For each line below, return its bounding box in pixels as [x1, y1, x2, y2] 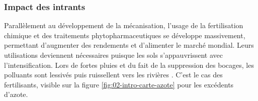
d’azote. [4, 89, 28, 99]
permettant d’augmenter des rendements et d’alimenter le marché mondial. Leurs [4, 40, 254, 50]
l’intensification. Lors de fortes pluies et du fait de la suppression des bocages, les [4, 59, 254, 70]
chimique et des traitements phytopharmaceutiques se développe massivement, [4, 30, 245, 40]
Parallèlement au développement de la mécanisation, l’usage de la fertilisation [4, 20, 243, 31]
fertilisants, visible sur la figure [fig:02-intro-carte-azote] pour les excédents [4, 79, 234, 89]
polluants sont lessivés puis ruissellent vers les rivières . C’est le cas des [4, 69, 223, 80]
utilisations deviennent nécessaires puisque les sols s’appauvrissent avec [4, 50, 223, 60]
